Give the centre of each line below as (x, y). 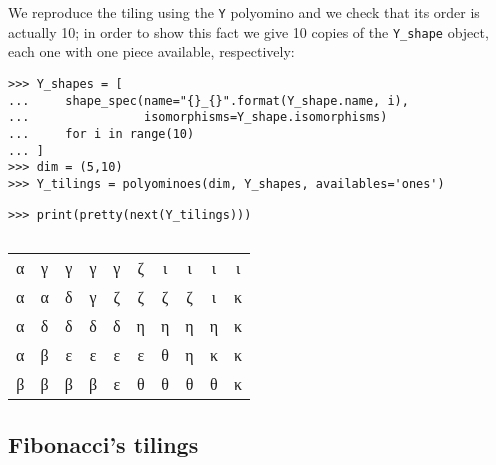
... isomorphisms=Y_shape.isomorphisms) (198, 117)
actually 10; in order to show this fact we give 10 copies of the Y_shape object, (248, 31)
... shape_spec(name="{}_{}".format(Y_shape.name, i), (208, 100)
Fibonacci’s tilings (103, 443)
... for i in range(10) (101, 133)
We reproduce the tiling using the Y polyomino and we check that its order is (244, 12)
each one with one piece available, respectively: (151, 51)
